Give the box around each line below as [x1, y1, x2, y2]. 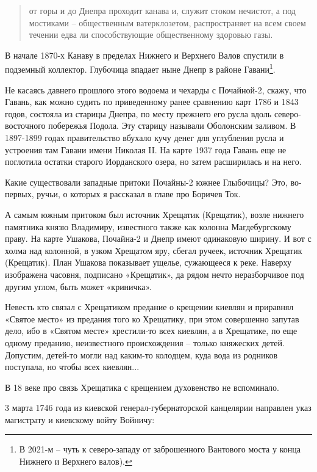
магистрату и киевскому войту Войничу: [5, 413, 155, 426]
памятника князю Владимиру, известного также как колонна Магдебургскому [5, 220, 291, 233]
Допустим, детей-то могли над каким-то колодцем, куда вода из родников [5, 348, 278, 361]
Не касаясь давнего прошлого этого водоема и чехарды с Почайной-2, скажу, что [5, 83, 307, 96]
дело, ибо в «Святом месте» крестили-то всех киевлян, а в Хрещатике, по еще [5, 324, 297, 337]
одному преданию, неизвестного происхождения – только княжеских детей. [5, 336, 285, 349]
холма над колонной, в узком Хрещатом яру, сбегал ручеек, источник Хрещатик [5, 244, 302, 256]
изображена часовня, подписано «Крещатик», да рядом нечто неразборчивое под [5, 267, 304, 280]
